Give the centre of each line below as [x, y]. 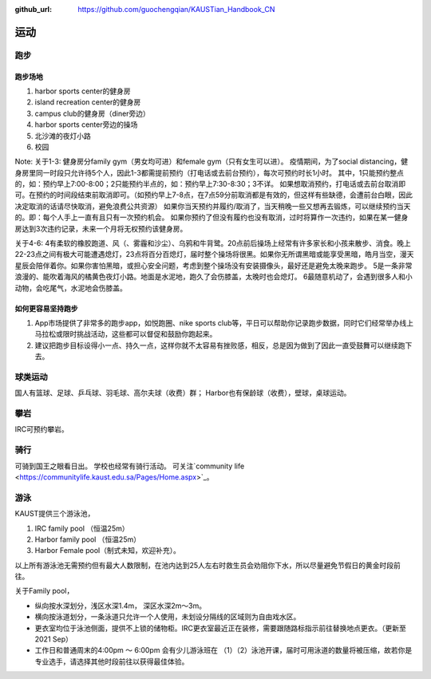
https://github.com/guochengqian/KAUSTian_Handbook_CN [176, 9]
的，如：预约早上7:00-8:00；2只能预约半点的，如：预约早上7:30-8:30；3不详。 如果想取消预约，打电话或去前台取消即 [210, 184]
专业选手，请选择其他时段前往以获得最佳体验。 [112, 661]
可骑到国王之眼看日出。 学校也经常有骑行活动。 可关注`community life [130, 466]
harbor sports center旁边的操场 [86, 124]
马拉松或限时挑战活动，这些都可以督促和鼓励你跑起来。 [126, 334]
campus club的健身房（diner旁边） [93, 113]
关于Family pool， [44, 591]
